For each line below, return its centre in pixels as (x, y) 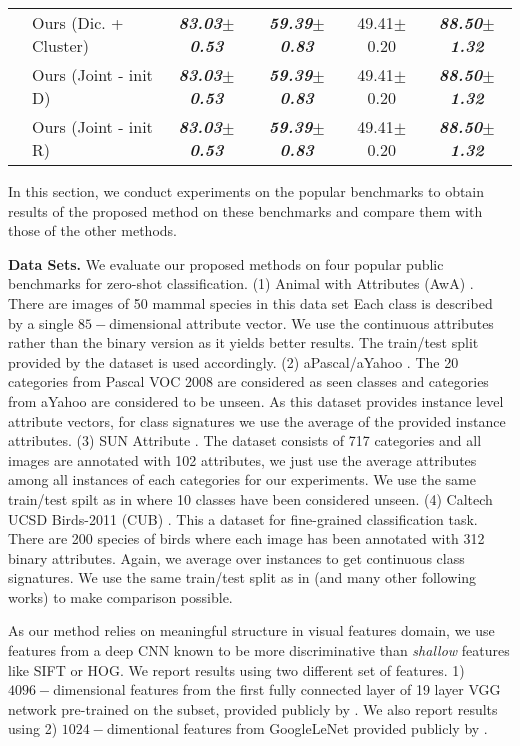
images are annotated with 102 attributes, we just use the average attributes (242, 459)
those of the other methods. (92, 230)
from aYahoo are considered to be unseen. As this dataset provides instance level (256, 400)
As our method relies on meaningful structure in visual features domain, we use (251, 630)
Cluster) (61, 45)
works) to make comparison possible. (120, 596)
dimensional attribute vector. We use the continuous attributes (301, 322)
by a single (41, 322)
